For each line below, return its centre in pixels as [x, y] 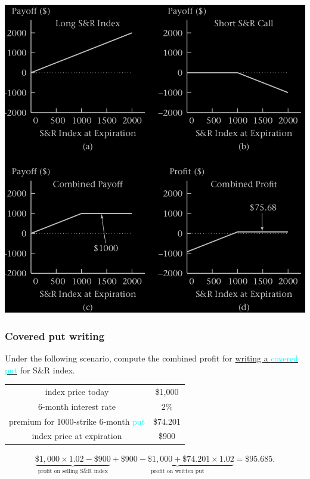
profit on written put [177, 472]
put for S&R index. [40, 370]
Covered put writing [55, 336]
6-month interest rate [77, 406]
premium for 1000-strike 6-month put [77, 421]
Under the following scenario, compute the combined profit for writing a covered [151, 358]
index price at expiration [77, 436]
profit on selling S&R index [73, 472]
